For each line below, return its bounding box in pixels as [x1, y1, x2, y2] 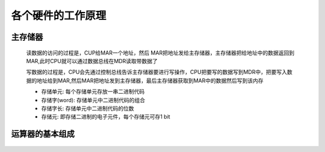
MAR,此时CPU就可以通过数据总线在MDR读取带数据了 [26, 57, 158, 64]
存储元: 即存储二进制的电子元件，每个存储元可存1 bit [41, 113, 171, 120]
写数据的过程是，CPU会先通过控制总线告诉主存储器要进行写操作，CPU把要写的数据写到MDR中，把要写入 [26, 68, 287, 76]
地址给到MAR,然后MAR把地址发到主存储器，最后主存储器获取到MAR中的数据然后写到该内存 [36, 77, 264, 84]
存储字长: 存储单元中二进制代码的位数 [41, 105, 134, 112]
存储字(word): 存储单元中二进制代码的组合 [41, 96, 146, 103]
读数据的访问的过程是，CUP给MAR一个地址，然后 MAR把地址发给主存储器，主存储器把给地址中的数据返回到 [26, 49, 295, 56]
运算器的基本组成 [11, 129, 75, 139]
